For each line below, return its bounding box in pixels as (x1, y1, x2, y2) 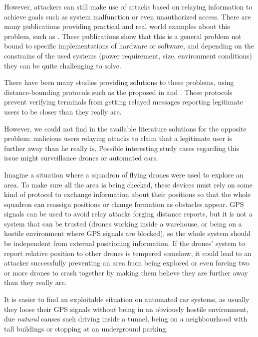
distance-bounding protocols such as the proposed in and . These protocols (4, 86, 233, 97)
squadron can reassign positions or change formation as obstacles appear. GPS (4, 198, 244, 209)
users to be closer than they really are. (4, 106, 122, 116)
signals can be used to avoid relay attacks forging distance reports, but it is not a (4, 208, 253, 219)
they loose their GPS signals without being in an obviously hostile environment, (4, 303, 249, 314)
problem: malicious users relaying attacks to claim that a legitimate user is (4, 133, 233, 143)
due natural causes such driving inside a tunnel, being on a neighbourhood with (4, 313, 248, 324)
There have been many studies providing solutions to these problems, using (4, 77, 234, 87)
